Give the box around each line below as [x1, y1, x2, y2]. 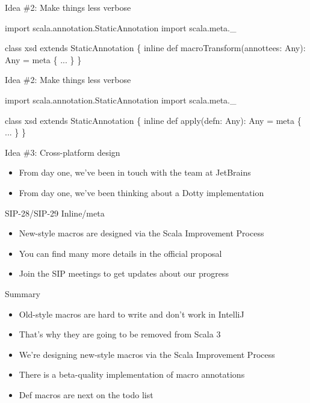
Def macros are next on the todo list [19, 388, 153, 401]
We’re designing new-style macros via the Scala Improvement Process [19, 348, 275, 360]
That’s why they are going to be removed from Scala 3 [19, 328, 221, 340]
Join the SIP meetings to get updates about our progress [19, 267, 229, 280]
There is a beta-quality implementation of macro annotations [19, 368, 245, 381]
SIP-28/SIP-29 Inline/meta [5, 206, 105, 219]
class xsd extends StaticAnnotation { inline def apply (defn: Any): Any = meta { [5, 114, 302, 126]
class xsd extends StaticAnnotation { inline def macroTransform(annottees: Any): [5, 42, 306, 54]
